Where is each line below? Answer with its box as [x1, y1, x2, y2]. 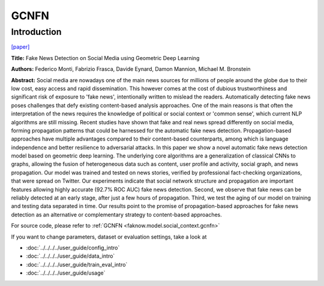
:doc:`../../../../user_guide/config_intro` [26, 244, 120, 251]
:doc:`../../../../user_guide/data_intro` [26, 252, 115, 260]
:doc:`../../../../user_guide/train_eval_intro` [26, 261, 128, 268]
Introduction [11, 26, 62, 37]
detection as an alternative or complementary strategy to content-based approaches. [11, 211, 222, 218]
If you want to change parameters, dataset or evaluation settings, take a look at [11, 233, 207, 240]
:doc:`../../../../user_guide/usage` [26, 269, 106, 276]
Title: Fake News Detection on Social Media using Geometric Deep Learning [11, 54, 200, 61]
